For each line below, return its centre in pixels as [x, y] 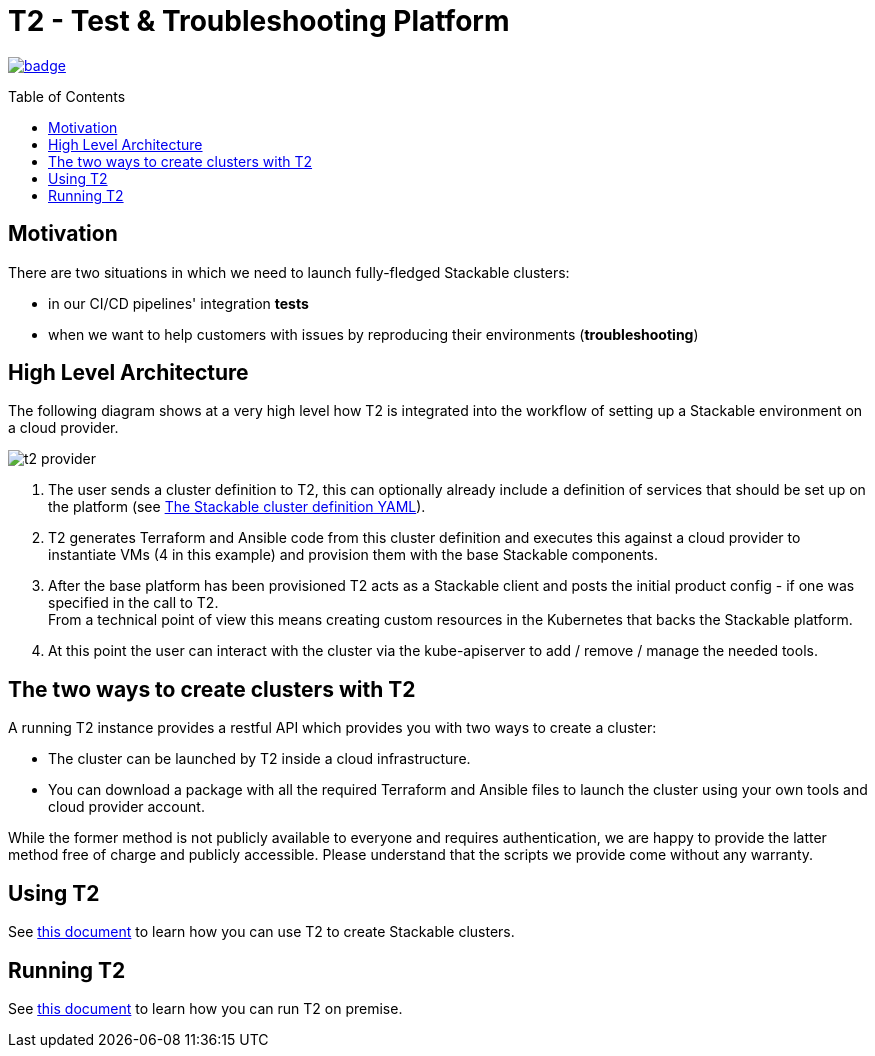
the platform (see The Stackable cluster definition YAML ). [237, 507]
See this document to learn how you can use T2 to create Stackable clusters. [261, 932]
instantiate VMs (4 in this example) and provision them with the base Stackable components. [353, 555]
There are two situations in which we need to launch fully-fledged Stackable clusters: [289, 272]
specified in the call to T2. [133, 603]
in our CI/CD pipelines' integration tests [178, 303]
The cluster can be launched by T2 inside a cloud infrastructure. [259, 759]
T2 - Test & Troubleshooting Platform [259, 21]
